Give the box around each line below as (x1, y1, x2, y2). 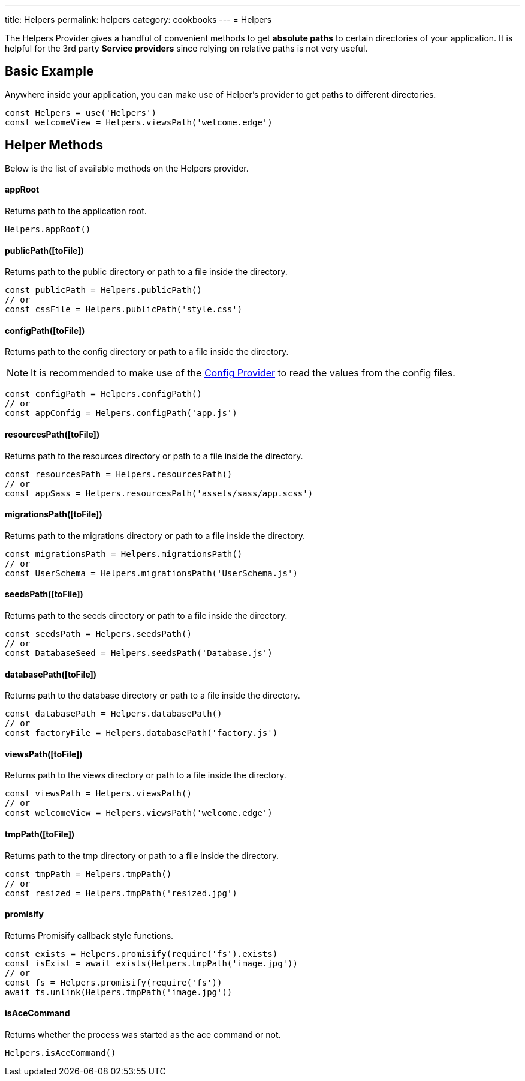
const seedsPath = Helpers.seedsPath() (5, 629, 192, 639)
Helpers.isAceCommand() (5, 1048, 116, 1058)
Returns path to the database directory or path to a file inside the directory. (5, 690, 300, 701)
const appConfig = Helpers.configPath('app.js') (5, 408, 237, 418)
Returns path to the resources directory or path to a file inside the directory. (5, 450, 303, 461)
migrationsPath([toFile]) (5, 509, 102, 520)
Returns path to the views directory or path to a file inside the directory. (5, 770, 286, 781)
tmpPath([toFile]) (5, 829, 75, 840)
